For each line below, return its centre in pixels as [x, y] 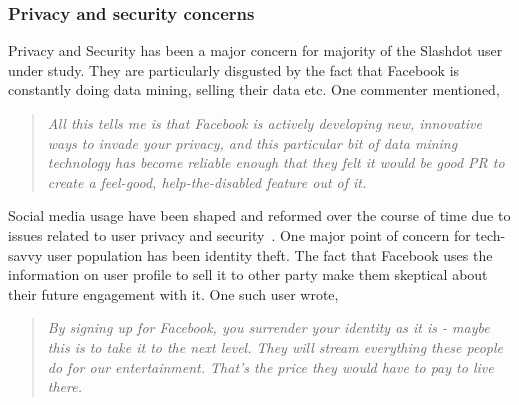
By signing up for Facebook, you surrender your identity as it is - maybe [268, 327]
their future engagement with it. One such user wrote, [173, 293]
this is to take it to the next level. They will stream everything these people [275, 346]
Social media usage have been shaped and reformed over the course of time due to [259, 215]
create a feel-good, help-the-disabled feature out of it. [207, 181]
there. [64, 386]
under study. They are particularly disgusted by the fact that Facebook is [234, 69]
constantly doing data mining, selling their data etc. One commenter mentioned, [254, 89]
